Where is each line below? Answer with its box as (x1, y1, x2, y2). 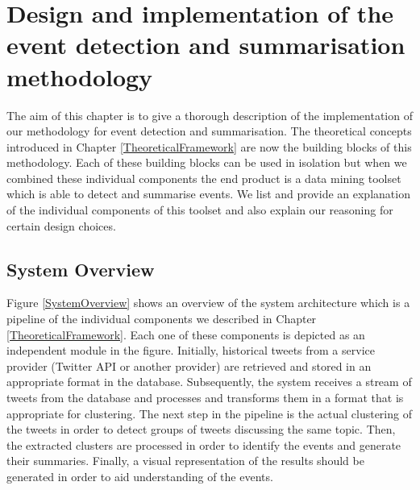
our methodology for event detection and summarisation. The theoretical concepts (6, 122, 412, 139)
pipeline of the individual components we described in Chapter (6, 310, 317, 327)
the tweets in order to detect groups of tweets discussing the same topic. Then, (6, 421, 396, 438)
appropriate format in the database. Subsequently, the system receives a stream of (6, 373, 412, 390)
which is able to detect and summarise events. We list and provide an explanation (6, 185, 410, 202)
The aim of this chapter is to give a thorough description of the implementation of (6, 106, 413, 123)
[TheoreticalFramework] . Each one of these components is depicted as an (6, 326, 365, 343)
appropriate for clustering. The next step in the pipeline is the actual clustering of (6, 405, 412, 421)
